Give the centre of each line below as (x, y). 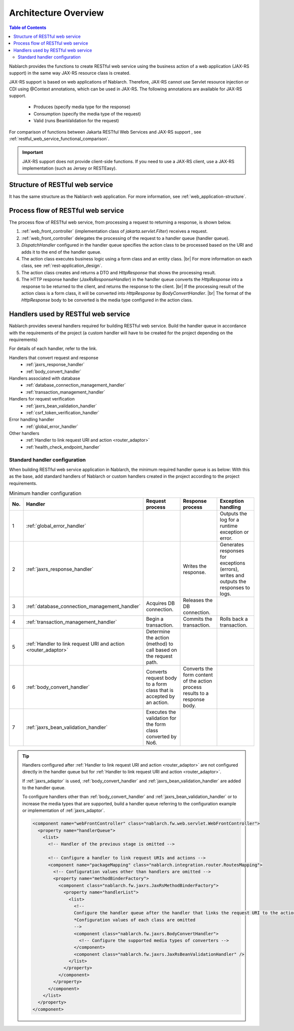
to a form (157, 684)
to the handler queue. (44, 788)
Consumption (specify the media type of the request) (87, 114)
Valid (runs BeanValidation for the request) (76, 121)
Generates (232, 544)
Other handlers (24, 433)
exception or (234, 532)
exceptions (233, 563)
